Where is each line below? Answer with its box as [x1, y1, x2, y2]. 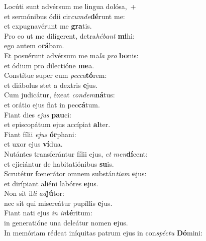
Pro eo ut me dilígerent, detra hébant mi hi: [4, 30, 135, 41]
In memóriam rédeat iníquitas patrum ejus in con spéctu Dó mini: [4, 227, 203, 237]
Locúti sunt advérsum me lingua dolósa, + [4, 1, 136, 11]
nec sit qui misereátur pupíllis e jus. [4, 197, 113, 208]
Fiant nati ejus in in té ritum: [4, 207, 92, 218]
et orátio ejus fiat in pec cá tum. [4, 99, 100, 109]
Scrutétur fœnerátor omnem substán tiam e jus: [4, 168, 147, 179]
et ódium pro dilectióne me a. [4, 60, 94, 70]
